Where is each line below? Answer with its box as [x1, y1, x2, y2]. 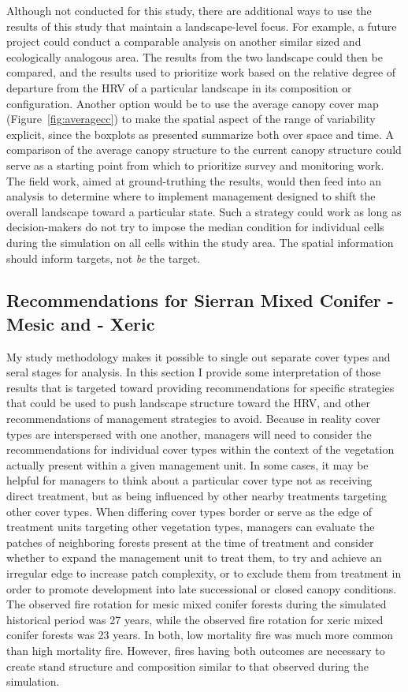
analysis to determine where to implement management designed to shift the [6, 188, 376, 204]
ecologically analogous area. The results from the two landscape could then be [6, 48, 383, 65]
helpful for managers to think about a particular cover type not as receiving [6, 472, 373, 488]
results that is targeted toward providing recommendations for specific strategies [6, 379, 395, 395]
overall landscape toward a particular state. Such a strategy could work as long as [6, 203, 402, 219]
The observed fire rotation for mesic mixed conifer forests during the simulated [6, 596, 387, 612]
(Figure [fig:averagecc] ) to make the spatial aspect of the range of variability [6, 110, 376, 127]
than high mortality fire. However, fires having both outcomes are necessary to [6, 642, 385, 658]
